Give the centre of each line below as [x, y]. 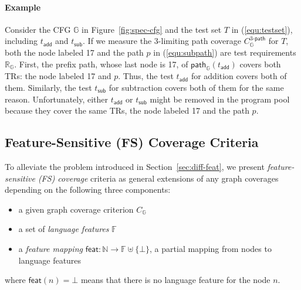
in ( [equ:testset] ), [262, 29]
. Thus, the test [146, 76]
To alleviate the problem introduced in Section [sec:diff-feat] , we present [135, 166]
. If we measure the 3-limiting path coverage [162, 41]
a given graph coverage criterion [76, 209]
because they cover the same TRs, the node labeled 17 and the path [127, 110]
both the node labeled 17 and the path [74, 52]
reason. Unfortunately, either [57, 99]
